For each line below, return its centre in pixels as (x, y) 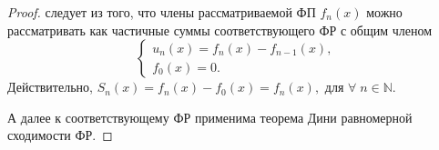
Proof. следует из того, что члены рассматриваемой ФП (162, 12)
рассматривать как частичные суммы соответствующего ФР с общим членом (220, 30)
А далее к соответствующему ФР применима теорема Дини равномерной (210, 117)
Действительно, (50, 87)
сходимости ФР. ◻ (60, 135)
